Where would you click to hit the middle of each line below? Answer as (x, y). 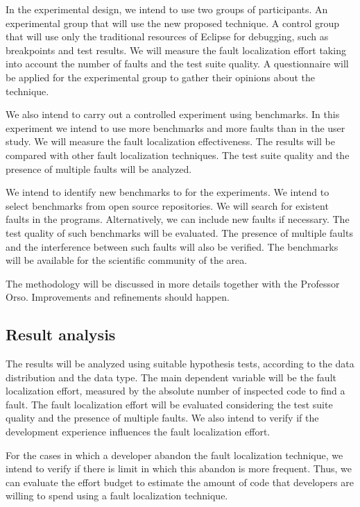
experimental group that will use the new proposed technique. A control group (173, 23)
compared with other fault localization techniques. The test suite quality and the (178, 155)
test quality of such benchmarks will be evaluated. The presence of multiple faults (179, 232)
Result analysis (61, 334)
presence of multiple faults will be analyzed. (99, 168)
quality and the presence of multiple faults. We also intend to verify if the (162, 418)
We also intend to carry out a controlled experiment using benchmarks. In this (173, 114)
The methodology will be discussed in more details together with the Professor (173, 283)
